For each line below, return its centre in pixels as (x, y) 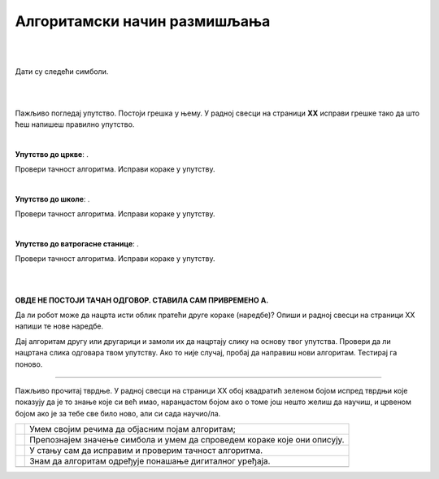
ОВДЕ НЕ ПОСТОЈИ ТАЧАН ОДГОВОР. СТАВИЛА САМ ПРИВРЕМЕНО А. (142, 300)
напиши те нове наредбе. (59, 326)
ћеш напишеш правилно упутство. (75, 124)
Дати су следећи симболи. (62, 72)
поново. (29, 364)
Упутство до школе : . (52, 198)
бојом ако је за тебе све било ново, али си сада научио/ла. (118, 413)
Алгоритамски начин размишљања (143, 21)
